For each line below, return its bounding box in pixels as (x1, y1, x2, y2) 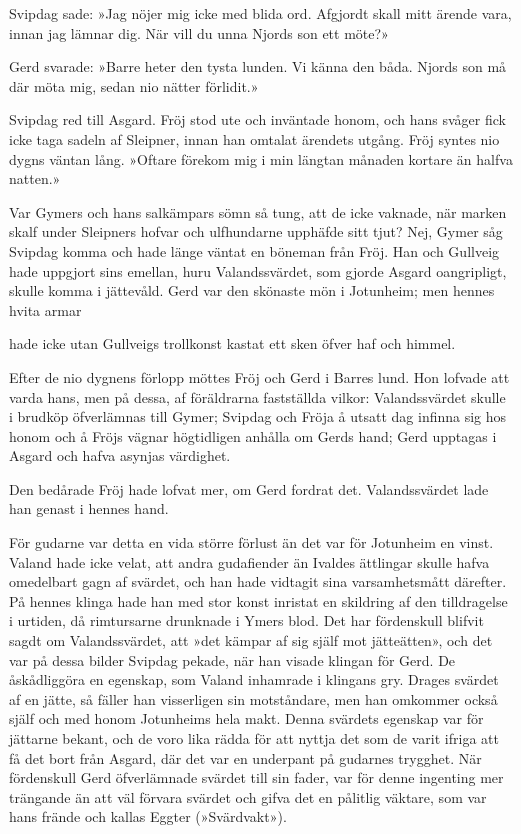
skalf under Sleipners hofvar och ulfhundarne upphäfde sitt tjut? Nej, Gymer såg (9, 221, 503, 242)
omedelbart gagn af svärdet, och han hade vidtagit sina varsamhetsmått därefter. (9, 571, 507, 592)
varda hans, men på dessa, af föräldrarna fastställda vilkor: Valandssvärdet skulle (9, 386, 506, 407)
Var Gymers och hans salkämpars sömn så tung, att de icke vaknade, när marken (9, 201, 507, 222)
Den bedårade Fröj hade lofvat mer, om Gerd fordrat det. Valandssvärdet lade (9, 478, 489, 499)
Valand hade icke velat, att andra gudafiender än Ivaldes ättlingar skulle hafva (9, 551, 490, 572)
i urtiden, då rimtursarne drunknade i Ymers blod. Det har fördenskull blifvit (9, 610, 484, 631)
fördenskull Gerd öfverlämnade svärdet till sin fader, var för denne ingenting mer (9, 767, 504, 788)
